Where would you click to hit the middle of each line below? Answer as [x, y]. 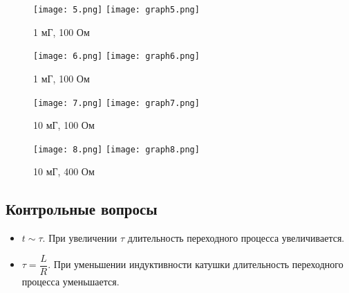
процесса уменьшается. [70, 281]
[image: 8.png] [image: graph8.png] [116, 149]
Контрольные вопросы [82, 209]
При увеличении [83, 238]
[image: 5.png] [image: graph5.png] [116, 10]
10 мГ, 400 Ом [64, 171]
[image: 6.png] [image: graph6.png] [116, 56]
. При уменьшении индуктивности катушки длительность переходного [196, 264]
